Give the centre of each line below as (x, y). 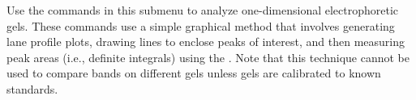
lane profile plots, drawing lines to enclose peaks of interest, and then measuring (206, 42)
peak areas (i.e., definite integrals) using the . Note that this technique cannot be (208, 57)
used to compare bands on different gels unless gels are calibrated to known (194, 73)
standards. (32, 88)
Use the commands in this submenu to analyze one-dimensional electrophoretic (203, 10)
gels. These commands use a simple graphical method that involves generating (201, 25)
